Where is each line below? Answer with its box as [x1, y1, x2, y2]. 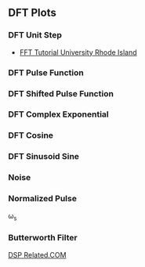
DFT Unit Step [8, 30, 63, 41]
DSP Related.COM [8, 250, 67, 259]
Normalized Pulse [8, 193, 77, 204]
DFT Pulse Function [8, 67, 84, 78]
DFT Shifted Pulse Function [8, 88, 114, 99]
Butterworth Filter [8, 233, 78, 244]
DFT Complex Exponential [8, 109, 110, 120]
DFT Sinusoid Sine [8, 151, 80, 162]
